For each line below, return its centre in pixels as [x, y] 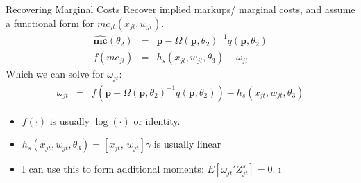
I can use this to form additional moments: [113, 169]
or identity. [157, 120]
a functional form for [50, 23]
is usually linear [187, 144]
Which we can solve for [55, 74]
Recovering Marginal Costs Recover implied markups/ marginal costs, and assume [180, 9]
